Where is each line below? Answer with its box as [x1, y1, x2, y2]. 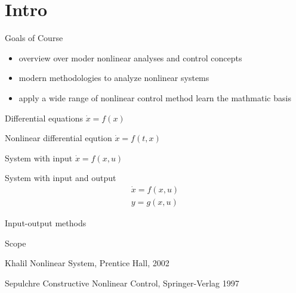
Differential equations [5, 111, 83, 124]
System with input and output [5, 172, 116, 184]
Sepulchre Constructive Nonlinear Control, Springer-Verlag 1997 [5, 276, 239, 289]
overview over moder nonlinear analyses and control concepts [18, 51, 242, 64]
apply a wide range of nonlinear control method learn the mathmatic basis [18, 91, 291, 104]
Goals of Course [5, 32, 63, 44]
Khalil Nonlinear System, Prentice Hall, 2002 [5, 257, 169, 269]
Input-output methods [5, 216, 87, 229]
